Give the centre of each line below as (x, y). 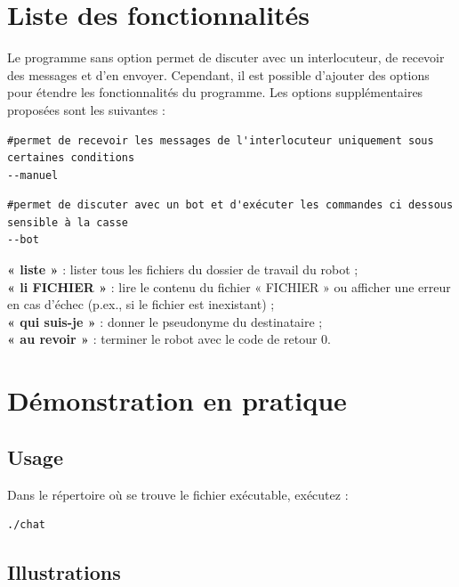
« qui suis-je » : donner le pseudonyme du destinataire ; (165, 321)
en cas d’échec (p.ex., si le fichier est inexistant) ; (141, 304)
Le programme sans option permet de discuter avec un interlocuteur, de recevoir (226, 57)
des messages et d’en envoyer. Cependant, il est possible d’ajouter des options (218, 74)
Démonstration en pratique (177, 400)
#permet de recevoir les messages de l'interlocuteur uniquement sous (221, 140)
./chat (26, 525)
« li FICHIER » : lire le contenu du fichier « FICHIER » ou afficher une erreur (229, 286)
